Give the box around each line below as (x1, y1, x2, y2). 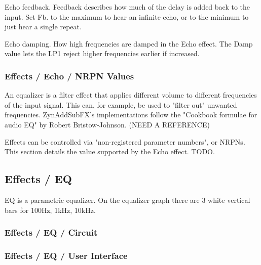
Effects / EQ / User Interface (5, 249, 128, 261)
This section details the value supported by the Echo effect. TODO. (5, 146, 215, 157)
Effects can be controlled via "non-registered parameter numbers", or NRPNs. (5, 136, 245, 147)
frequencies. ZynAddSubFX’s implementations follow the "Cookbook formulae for (5, 109, 257, 120)
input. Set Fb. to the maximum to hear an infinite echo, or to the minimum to (5, 11, 249, 22)
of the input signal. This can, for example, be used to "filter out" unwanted (5, 99, 237, 110)
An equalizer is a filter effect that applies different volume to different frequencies (5, 90, 257, 100)
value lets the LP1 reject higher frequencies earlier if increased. (5, 48, 200, 59)
